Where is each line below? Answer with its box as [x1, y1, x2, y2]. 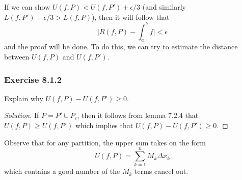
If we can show [4, 2, 50, 12]
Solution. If [4, 110, 39, 121]
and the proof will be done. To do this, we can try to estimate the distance [4, 41, 238, 52]
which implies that [75, 120, 133, 131]
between [4, 51, 30, 62]
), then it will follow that [92, 11, 170, 22]
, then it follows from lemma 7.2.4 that [77, 110, 199, 121]
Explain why [4, 93, 43, 103]
